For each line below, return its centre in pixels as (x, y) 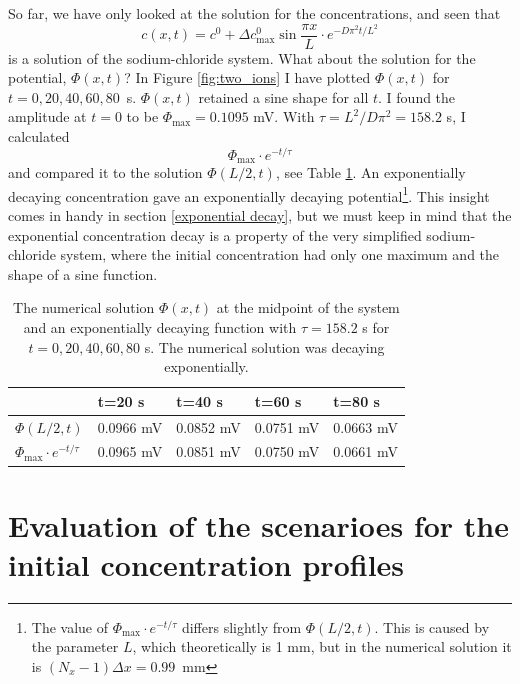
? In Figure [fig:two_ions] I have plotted (247, 77)
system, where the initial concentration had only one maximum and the (280, 254)
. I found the (417, 96)
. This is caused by (432, 626)
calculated (39, 136)
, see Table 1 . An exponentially (370, 172)
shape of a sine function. (83, 273)
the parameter (75, 646)
